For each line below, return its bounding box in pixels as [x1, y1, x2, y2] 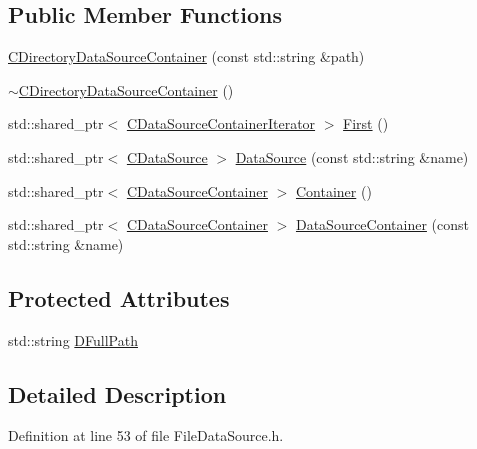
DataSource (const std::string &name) [235, 146, 469, 167]
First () [343, 113, 389, 134]
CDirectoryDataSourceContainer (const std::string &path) [8, 46, 365, 67]
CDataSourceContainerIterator [126, 113, 316, 134]
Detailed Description [8, 378, 227, 409]
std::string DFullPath [8, 329, 138, 350]
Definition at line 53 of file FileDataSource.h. [8, 425, 284, 446]
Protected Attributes [8, 282, 230, 313]
